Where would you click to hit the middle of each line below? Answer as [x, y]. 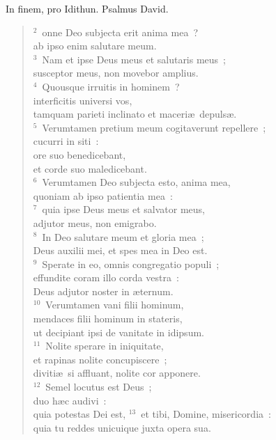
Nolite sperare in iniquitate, [105, 346]
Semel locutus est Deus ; [99, 387]
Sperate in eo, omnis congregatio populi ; [131, 264]
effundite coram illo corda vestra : [106, 277]
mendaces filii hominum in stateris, [108, 319]
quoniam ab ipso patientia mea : [103, 195]
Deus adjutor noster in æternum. [103, 291]
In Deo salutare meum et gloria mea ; [123, 236]
